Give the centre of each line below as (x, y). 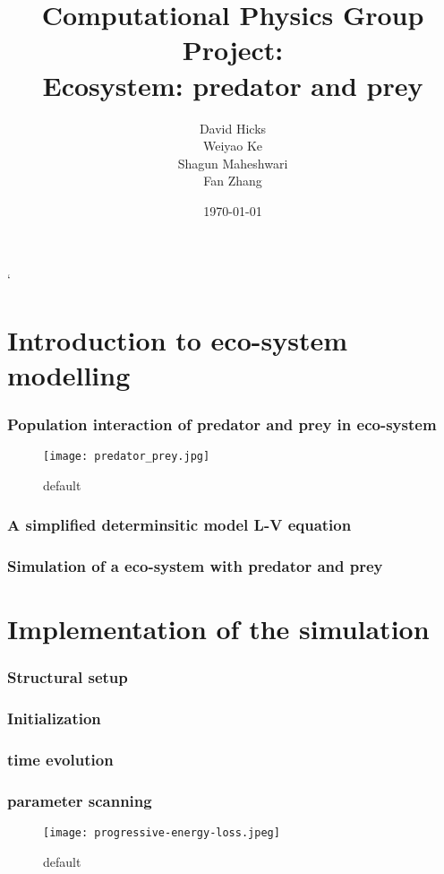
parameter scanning (80, 800)
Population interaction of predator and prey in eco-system (222, 424)
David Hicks (233, 128)
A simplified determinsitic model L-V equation (179, 525)
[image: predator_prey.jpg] (127, 456)
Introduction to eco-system (177, 340)
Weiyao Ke (233, 146)
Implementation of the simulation (218, 628)
